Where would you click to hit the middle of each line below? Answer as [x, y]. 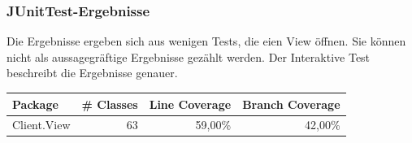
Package [35, 104]
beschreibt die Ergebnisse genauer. [92, 73]
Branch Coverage [291, 104]
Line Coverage [190, 104]
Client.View [41, 125]
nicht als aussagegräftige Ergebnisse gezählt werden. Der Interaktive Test [189, 56]
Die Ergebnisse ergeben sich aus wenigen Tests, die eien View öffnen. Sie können [206, 41]
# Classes [110, 104]
